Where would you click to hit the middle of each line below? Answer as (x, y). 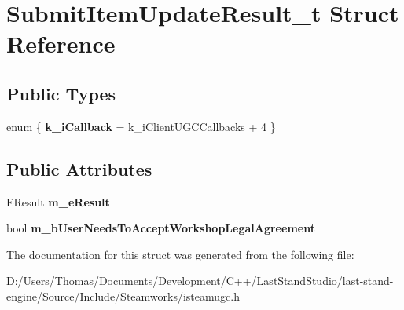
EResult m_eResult (58, 201)
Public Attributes (79, 168)
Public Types (61, 93)
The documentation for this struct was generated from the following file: (180, 254)
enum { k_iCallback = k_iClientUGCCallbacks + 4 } (141, 126)
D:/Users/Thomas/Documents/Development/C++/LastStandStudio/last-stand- (200, 281)
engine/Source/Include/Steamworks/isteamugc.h (123, 295)
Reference (61, 44)
